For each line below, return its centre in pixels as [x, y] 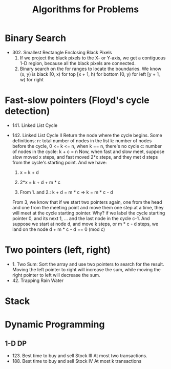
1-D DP [16, 343]
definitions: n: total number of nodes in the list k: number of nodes [82, 140]
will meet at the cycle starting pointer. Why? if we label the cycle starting [89, 213]
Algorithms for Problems [85, 9]
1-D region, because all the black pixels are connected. [78, 63]
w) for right [32, 79]
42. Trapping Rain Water [38, 280]
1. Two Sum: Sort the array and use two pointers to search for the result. [88, 264]
